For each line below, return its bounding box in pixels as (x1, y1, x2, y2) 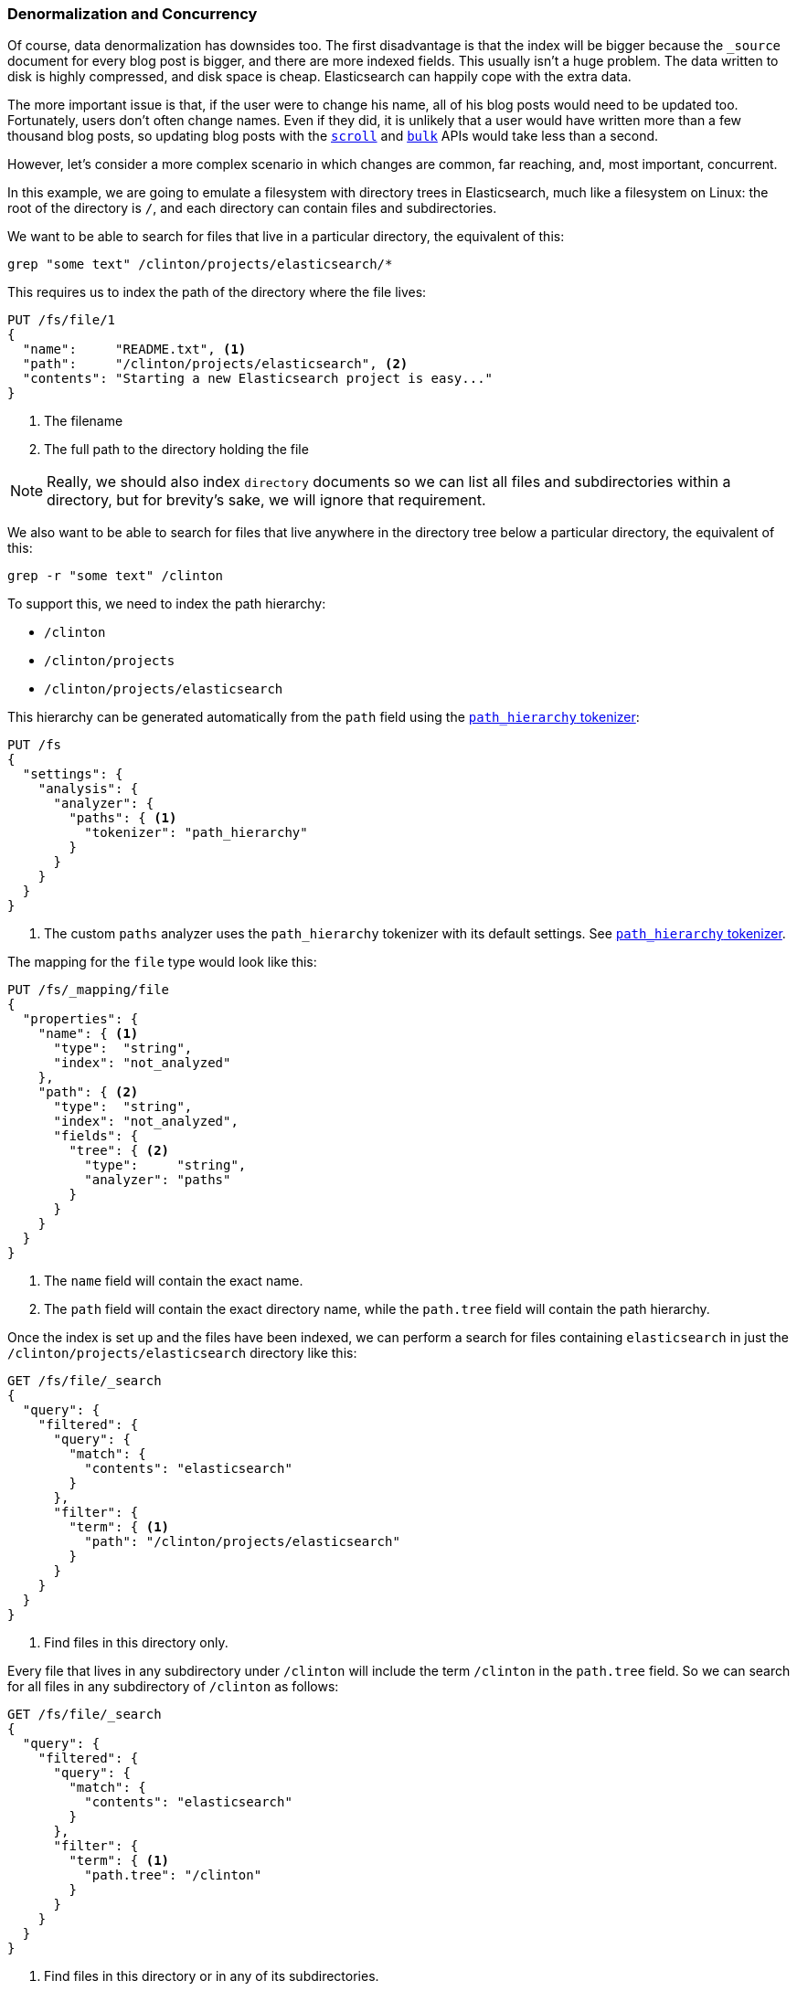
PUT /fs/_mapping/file (7, 982, 170, 998)
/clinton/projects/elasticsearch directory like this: (7, 1345, 357, 1361)
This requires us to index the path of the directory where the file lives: (7, 284, 427, 301)
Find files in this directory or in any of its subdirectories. (44, 1968, 379, 1985)
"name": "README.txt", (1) (22, 342, 247, 357)
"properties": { (22, 1011, 139, 1027)
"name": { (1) (37, 1026, 139, 1042)
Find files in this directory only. (44, 1635, 228, 1651)
